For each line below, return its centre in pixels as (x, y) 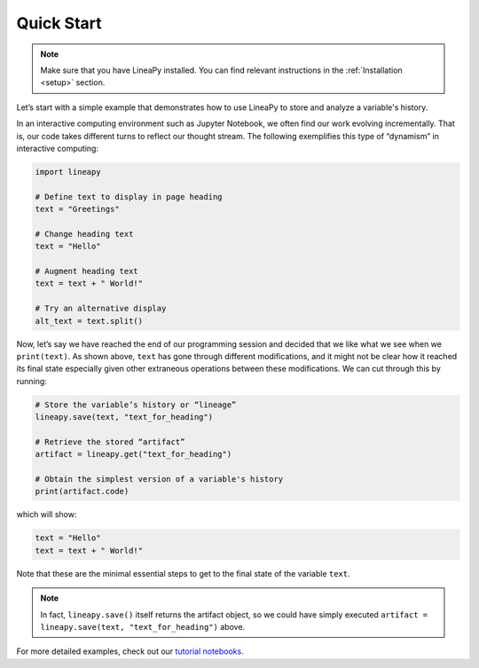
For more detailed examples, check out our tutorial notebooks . (130, 651)
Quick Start (59, 23)
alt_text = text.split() (89, 321)
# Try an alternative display (101, 309)
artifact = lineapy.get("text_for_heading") (133, 454)
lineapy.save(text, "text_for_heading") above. (143, 626)
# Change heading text (84, 234)
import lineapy (68, 172)
